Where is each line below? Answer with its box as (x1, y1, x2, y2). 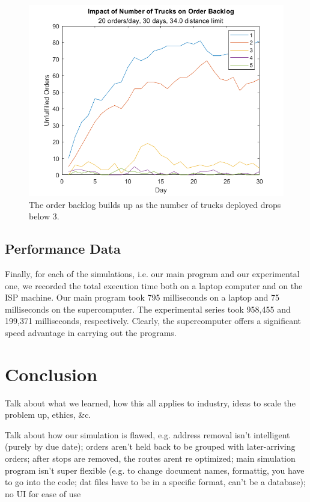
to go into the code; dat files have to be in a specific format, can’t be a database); (5, 476, 306, 488)
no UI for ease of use (5, 487, 81, 500)
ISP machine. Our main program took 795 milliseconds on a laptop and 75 (5, 291, 280, 304)
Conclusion (5, 361, 98, 386)
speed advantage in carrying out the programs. (5, 326, 177, 338)
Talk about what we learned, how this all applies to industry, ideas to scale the (5, 396, 296, 409)
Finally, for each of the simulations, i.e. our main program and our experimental (5, 267, 300, 280)
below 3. (29, 210, 59, 222)
